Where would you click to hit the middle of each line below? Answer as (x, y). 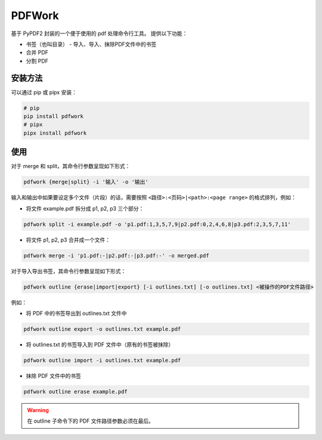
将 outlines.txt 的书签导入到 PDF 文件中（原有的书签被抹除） (100, 344)
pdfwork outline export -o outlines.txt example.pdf (102, 329)
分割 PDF (37, 61)
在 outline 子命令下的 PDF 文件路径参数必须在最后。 (91, 421)
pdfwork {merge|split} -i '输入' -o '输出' (86, 182)
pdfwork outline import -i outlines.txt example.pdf (102, 360)
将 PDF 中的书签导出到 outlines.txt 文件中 (77, 313)
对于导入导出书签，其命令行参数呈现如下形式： (69, 271)
